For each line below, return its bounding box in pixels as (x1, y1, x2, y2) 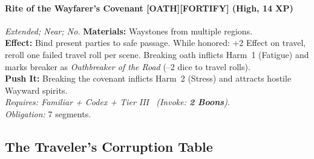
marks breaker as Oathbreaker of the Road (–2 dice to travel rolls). (5, 60, 250, 73)
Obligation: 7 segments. (5, 107, 91, 120)
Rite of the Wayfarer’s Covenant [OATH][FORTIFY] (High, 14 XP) (5, 1, 293, 14)
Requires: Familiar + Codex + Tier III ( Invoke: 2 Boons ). (5, 96, 231, 108)
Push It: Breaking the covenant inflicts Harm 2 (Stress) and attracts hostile (5, 72, 292, 85)
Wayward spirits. (5, 83, 68, 96)
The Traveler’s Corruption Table (5, 137, 213, 155)
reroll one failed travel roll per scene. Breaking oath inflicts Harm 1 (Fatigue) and (5, 48, 309, 60)
